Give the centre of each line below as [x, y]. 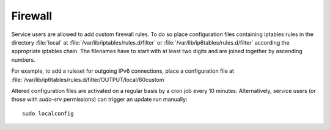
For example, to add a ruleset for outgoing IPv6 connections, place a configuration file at [123, 71]
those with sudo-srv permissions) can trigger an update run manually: [99, 99]
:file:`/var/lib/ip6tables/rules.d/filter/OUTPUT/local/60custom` [89, 79]
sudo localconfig [48, 113]
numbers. [24, 60]
